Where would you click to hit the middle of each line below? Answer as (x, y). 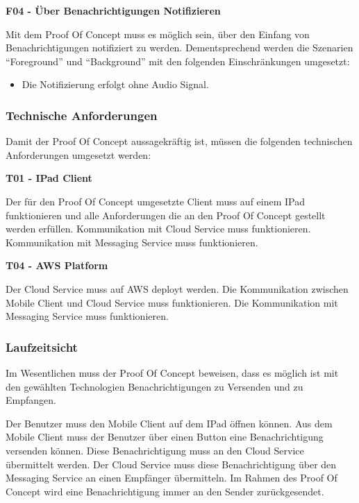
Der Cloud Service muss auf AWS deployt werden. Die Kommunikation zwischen (177, 288)
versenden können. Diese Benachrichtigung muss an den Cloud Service (155, 450)
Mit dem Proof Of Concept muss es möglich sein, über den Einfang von (158, 34)
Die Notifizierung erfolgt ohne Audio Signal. (115, 84)
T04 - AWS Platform (57, 265)
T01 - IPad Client (49, 178)
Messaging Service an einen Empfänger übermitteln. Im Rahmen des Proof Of (172, 478)
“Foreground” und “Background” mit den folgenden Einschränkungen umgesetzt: (178, 61)
